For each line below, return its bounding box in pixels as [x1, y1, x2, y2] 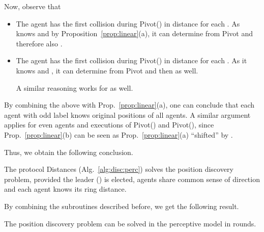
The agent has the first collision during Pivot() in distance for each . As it [16, 55, 247, 66]
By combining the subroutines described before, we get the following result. [4, 200, 239, 211]
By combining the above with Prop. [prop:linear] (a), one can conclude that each [4, 99, 255, 110]
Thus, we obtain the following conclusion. [4, 146, 133, 157]
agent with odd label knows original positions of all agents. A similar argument [4, 109, 251, 120]
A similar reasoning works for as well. [16, 82, 133, 93]
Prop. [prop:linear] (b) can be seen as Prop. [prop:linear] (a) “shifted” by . [4, 129, 233, 140]
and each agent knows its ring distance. [4, 184, 127, 194]
